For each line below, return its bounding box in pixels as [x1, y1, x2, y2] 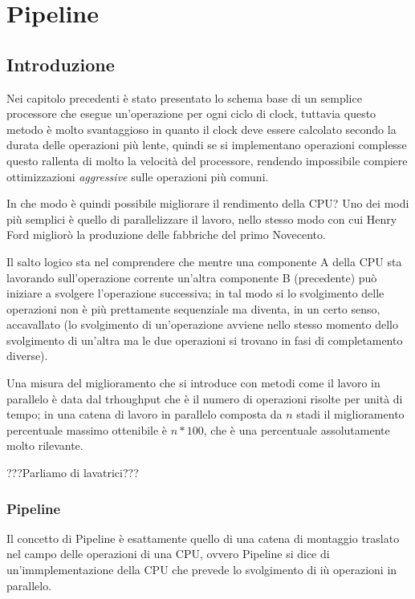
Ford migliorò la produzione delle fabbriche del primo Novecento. [6, 226, 326, 243]
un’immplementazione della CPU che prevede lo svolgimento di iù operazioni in [6, 561, 397, 578]
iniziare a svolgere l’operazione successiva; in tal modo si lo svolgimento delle [6, 285, 384, 302]
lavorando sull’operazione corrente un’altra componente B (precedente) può [6, 269, 377, 285]
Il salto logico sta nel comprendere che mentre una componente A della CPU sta [6, 253, 402, 269]
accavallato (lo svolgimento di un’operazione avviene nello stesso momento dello [6, 316, 398, 333]
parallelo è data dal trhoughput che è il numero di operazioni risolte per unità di [6, 390, 403, 407]
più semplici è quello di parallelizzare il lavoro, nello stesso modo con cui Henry [6, 210, 397, 227]
